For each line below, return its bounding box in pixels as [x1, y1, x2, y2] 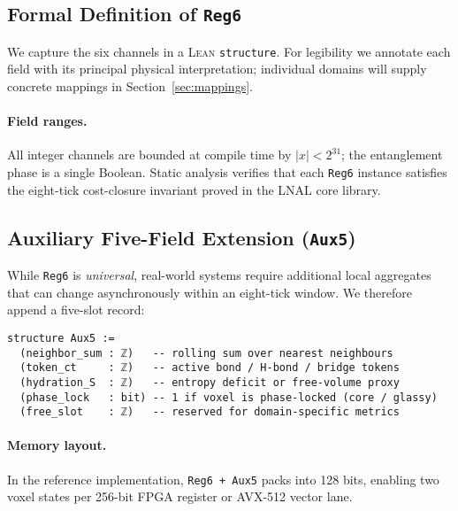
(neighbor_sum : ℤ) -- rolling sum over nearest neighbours [19, 346, 393, 360]
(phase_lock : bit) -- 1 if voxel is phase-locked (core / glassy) [19, 391, 438, 404]
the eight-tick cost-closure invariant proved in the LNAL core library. [7, 180, 381, 198]
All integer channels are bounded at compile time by [7, 145, 292, 164]
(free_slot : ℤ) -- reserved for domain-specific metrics [19, 406, 400, 419]
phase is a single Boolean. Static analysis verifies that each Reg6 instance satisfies [7, 163, 447, 182]
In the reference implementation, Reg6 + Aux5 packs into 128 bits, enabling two [7, 469, 439, 488]
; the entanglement [341, 145, 443, 164]
